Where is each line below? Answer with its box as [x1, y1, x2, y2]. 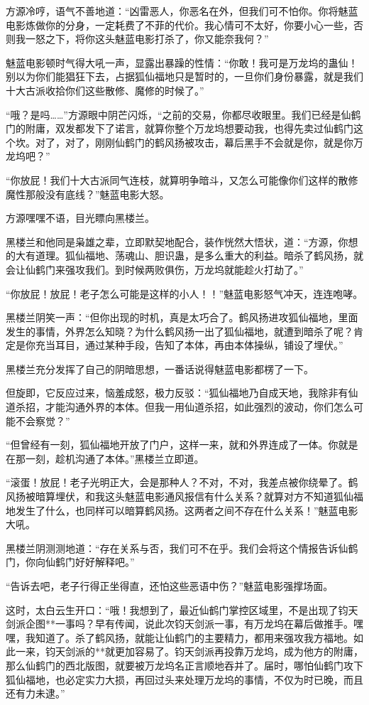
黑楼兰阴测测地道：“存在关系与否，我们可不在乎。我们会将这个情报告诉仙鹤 [6, 540, 358, 555]
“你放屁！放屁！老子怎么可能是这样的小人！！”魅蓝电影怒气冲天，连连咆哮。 [6, 286, 363, 301]
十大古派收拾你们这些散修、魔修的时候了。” [6, 82, 204, 97]
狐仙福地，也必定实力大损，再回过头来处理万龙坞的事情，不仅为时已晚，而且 [6, 672, 363, 687]
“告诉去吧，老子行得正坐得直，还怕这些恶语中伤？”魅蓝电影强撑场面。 [6, 578, 334, 593]
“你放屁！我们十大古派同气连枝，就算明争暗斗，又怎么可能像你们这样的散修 [6, 172, 358, 187]
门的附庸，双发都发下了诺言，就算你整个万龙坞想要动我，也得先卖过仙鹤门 [6, 121, 353, 136]
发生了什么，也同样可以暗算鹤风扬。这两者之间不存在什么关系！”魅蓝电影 [15, 502, 358, 517]
